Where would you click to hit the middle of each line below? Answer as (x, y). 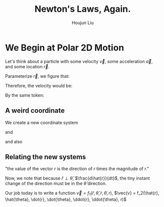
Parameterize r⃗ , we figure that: (37, 76)
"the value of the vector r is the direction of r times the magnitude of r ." (77, 169)
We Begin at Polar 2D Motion (65, 47)
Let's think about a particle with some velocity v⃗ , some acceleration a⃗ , (79, 61)
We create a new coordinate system (42, 122)
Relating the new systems (46, 157)
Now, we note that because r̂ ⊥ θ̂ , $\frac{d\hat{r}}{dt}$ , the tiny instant (78, 178)
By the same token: (25, 95)
